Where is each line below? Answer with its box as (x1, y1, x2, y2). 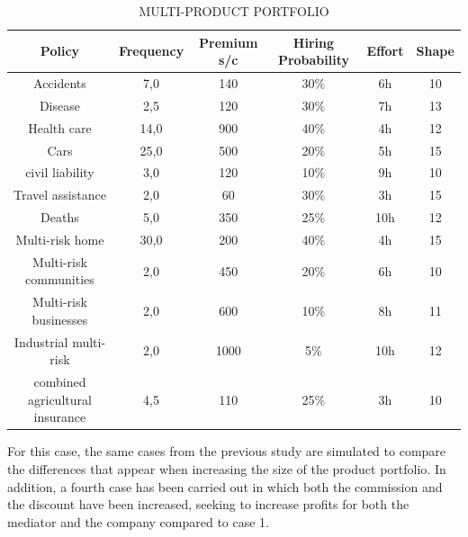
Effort (366, 41, 404, 60)
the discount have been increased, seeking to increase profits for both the (7, 495, 409, 514)
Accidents (33, 74, 86, 93)
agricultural (28, 389, 92, 408)
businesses (31, 309, 88, 328)
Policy (40, 41, 80, 60)
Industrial (13, 332, 68, 351)
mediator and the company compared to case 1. (7, 512, 270, 531)
